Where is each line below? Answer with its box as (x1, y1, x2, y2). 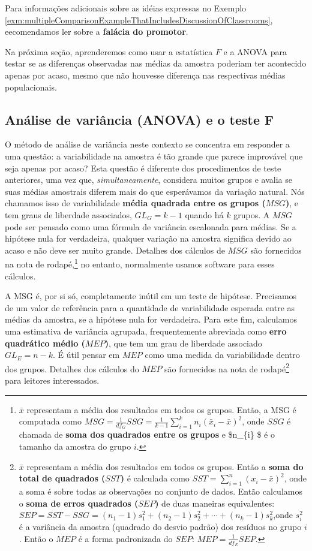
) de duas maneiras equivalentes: (155, 496, 275, 509)
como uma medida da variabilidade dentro (145, 348, 300, 361)
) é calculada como (120, 472, 190, 484)
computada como (19, 415, 82, 427)
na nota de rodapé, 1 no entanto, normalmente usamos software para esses (5, 256, 275, 270)
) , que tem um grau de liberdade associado (104, 336, 262, 349)
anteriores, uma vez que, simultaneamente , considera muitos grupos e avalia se (5, 173, 292, 186)
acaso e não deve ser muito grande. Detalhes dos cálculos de (5, 243, 225, 256)
